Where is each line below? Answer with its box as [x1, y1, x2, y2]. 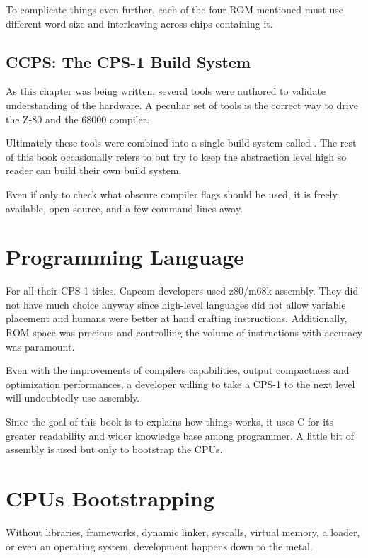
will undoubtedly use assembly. [6, 390, 140, 405]
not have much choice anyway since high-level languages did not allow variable [6, 297, 346, 312]
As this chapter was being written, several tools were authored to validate [6, 84, 326, 98]
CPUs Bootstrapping [6, 483, 214, 512]
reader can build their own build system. [6, 163, 182, 178]
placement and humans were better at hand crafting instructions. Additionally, [6, 311, 347, 326]
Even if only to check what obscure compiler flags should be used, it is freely [6, 186, 338, 201]
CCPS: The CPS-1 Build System [6, 50, 251, 72]
